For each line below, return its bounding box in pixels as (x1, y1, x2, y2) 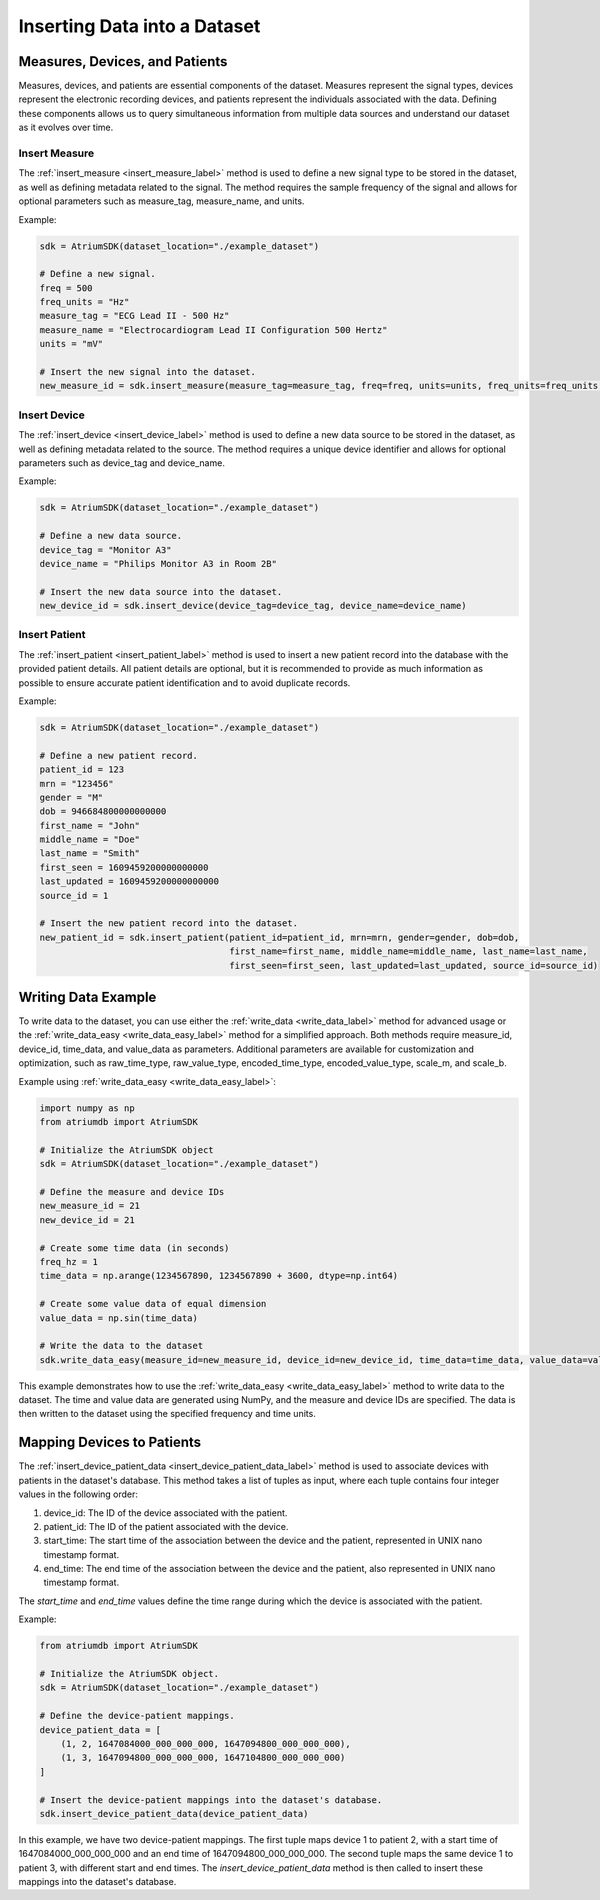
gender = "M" (39, 791, 104, 803)
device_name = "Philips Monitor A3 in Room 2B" (39, 558, 277, 569)
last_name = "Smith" (39, 848, 140, 859)
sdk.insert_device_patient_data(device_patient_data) (39, 1808, 309, 1819)
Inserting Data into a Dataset (18, 15, 261, 37)
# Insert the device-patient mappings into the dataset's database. (39, 1794, 383, 1805)
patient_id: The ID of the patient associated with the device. (43, 1520, 289, 1532)
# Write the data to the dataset (39, 1340, 204, 1352)
